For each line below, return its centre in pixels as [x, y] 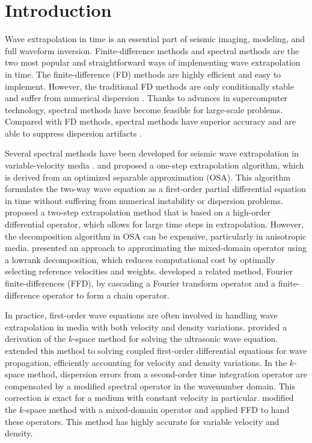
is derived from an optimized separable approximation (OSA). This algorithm [148, 177]
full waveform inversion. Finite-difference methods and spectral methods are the [152, 50]
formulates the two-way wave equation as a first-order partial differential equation [155, 189]
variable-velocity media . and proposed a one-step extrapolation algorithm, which [154, 165]
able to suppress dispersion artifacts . [73, 133]
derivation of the [35, 339]
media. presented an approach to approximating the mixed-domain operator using [156, 248]
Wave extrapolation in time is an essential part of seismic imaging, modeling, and [155, 39]
